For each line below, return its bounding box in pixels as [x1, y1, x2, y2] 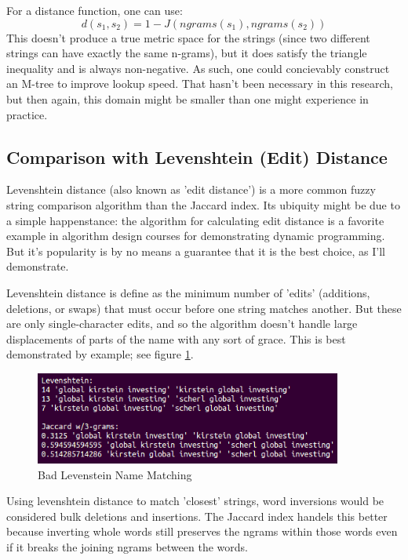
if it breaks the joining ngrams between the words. [6, 539, 248, 555]
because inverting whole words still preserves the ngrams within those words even [6, 523, 398, 540]
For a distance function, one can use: [6, 2, 183, 18]
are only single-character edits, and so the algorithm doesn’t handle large [6, 315, 358, 332]
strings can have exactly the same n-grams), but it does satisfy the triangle [6, 45, 367, 61]
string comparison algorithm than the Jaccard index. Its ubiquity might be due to [6, 196, 400, 213]
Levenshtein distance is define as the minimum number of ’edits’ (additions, [6, 284, 370, 300]
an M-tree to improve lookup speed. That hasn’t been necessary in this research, [6, 75, 393, 92]
